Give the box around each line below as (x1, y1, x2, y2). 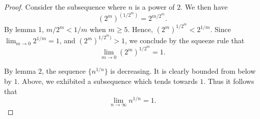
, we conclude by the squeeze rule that (125, 35, 245, 46)
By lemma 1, (4, 24, 44, 35)
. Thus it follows (203, 76, 254, 86)
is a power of (135, 2, 175, 12)
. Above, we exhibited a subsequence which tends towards (17, 76, 198, 86)
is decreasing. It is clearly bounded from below (110, 66, 256, 76)
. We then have (180, 2, 228, 12)
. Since (210, 24, 231, 35)
